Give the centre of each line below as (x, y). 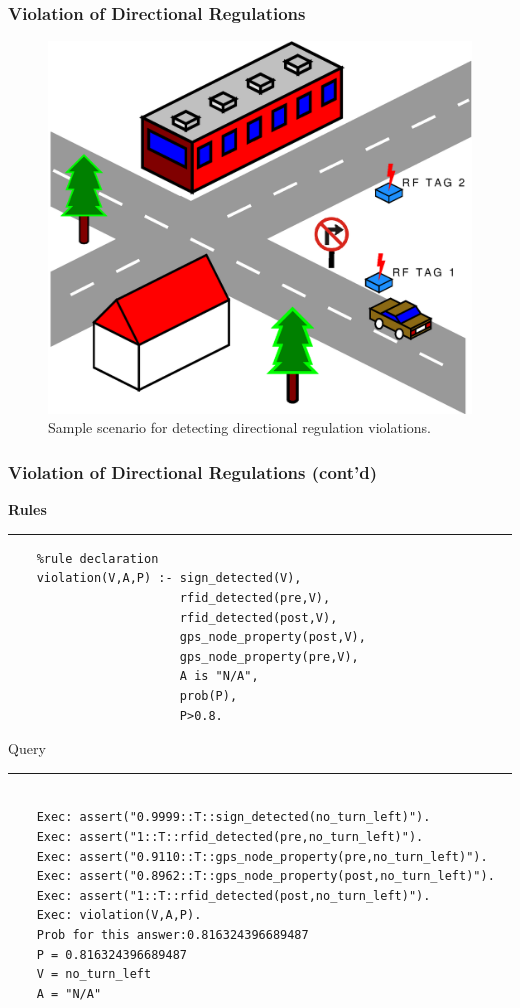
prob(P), (208, 696)
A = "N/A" (69, 993)
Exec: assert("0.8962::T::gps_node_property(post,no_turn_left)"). (265, 876)
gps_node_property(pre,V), (269, 656)
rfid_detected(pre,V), (255, 598)
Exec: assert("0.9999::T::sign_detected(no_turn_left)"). (233, 817)
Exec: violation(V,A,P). (119, 915)
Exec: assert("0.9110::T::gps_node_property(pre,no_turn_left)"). (262, 856)
